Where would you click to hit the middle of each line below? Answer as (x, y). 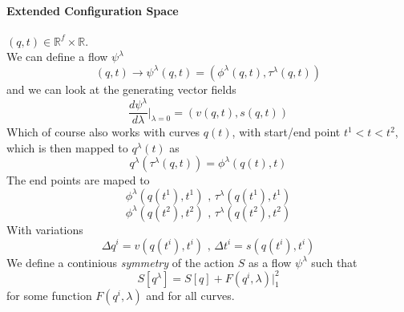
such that (334, 262)
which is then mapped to (67, 147)
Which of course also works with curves (103, 132)
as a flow (270, 262)
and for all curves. (190, 295)
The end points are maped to (78, 180)
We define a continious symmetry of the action (121, 262)
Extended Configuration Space (93, 10)
